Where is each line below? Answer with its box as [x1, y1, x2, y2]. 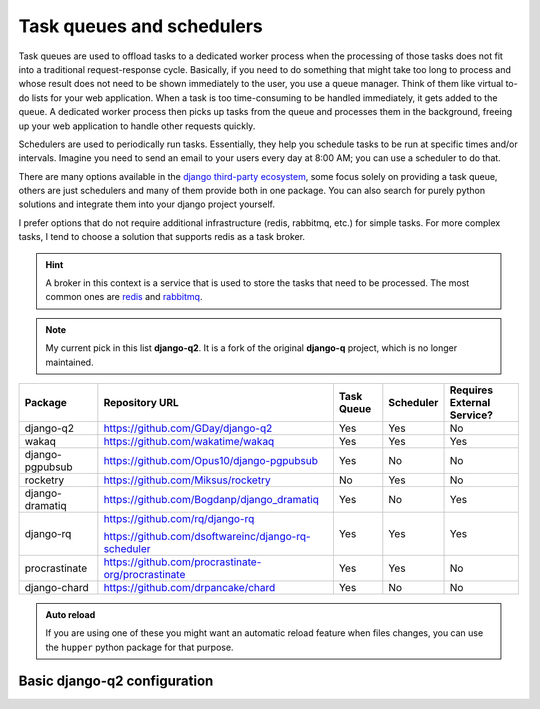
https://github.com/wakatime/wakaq [103, 434, 275, 448]
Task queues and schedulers [18, 15, 264, 37]
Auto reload [45, 608, 96, 620]
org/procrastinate [103, 567, 186, 581]
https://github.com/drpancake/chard [103, 580, 276, 594]
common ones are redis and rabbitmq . [45, 291, 203, 303]
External [449, 395, 491, 409]
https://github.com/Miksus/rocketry [103, 473, 271, 487]
